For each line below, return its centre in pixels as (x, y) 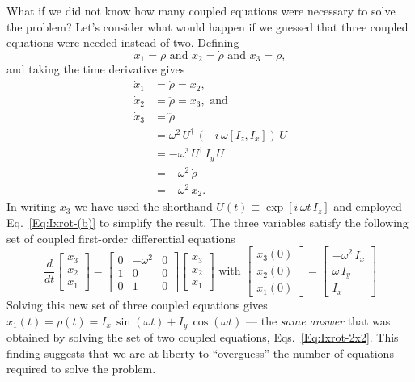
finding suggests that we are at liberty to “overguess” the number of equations (200, 353)
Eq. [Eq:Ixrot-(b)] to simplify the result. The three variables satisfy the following (207, 222)
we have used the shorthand (144, 206)
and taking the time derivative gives (96, 69)
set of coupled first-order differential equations (121, 238)
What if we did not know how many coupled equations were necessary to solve (201, 10)
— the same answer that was (318, 320)
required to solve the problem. (81, 369)
